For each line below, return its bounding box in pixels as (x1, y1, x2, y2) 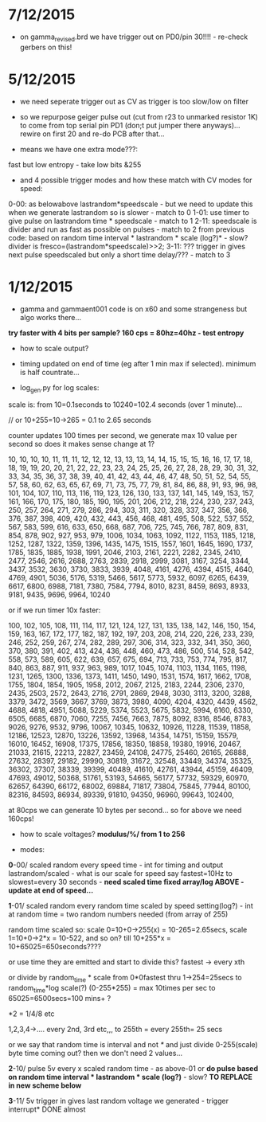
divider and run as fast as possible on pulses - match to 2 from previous (8, 225, 244, 234)
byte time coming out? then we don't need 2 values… (8, 1049, 183, 1057)
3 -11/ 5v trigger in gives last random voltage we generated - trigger (8, 1097, 229, 1105)
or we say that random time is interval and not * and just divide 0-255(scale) (8, 1040, 259, 1049)
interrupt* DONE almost (8, 1104, 86, 1114)
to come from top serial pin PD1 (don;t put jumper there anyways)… (19, 120, 241, 130)
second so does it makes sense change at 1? (8, 440, 155, 449)
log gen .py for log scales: (19, 382, 100, 394)
